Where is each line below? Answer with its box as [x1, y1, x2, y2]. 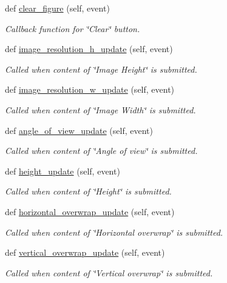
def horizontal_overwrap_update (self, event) [5, 205, 175, 218]
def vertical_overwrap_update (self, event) [5, 246, 165, 259]
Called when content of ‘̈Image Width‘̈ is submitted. [5, 103, 196, 116]
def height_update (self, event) [5, 164, 120, 177]
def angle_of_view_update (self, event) [5, 124, 153, 136]
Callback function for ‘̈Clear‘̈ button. [5, 22, 140, 35]
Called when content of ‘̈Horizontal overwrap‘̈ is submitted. [5, 225, 223, 238]
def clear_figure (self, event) [5, 2, 110, 14]
